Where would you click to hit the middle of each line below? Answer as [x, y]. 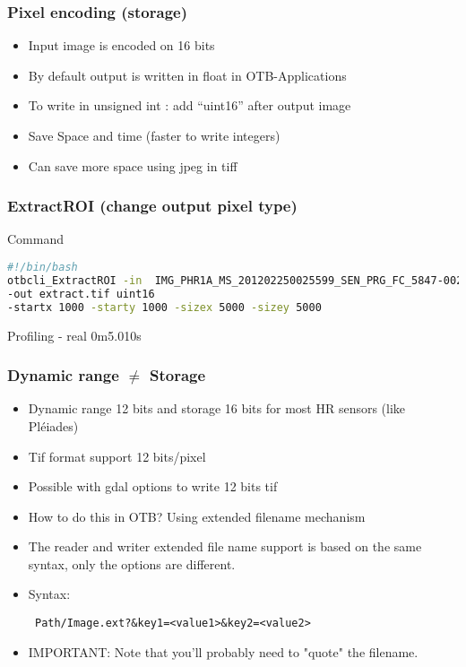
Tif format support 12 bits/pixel [117, 456]
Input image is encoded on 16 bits [121, 45]
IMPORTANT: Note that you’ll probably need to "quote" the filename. [223, 651]
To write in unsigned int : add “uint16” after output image [190, 105]
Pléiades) [53, 425]
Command [35, 239]
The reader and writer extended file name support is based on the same [225, 546]
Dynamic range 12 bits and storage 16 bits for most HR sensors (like [217, 408]
